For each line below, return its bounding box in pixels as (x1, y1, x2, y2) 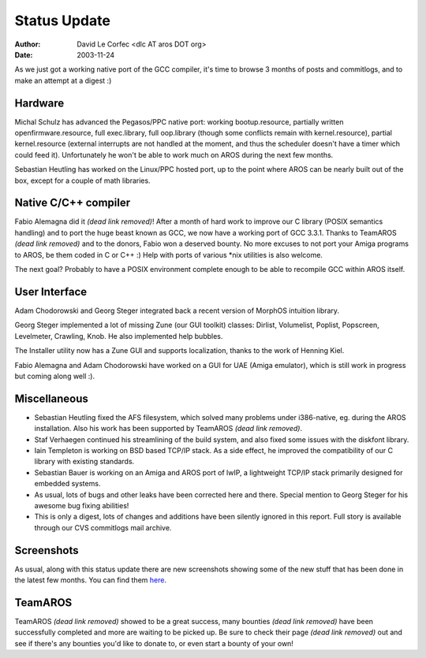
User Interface (14, 284, 88, 299)
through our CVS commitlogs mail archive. (34, 522, 172, 532)
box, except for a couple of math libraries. (14, 176, 151, 185)
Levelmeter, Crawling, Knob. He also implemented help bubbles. (14, 331, 223, 340)
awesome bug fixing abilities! (34, 500, 129, 510)
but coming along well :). (14, 371, 95, 381)
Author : (14, 39, 41, 49)
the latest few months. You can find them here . (14, 575, 167, 585)
